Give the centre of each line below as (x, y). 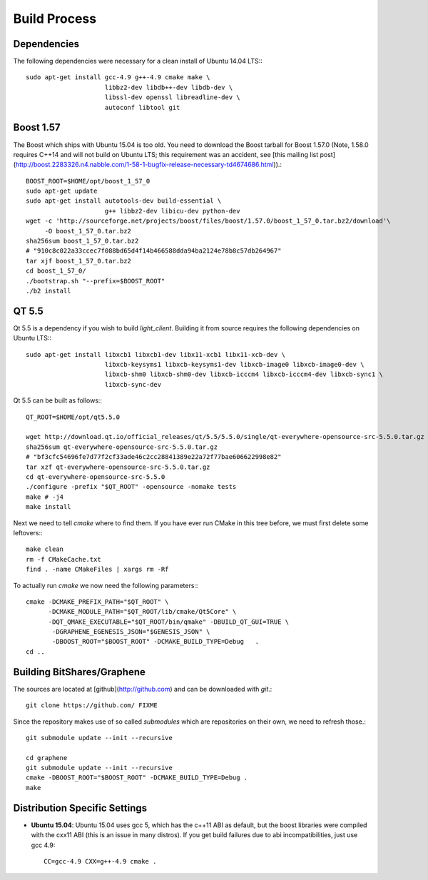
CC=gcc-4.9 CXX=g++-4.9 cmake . (100, 861)
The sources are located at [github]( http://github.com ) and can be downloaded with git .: (143, 689)
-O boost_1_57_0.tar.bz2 (88, 231)
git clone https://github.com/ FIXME (92, 705)
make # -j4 (45, 497)
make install (49, 507)
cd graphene (47, 758)
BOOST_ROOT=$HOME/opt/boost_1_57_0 (88, 181)
